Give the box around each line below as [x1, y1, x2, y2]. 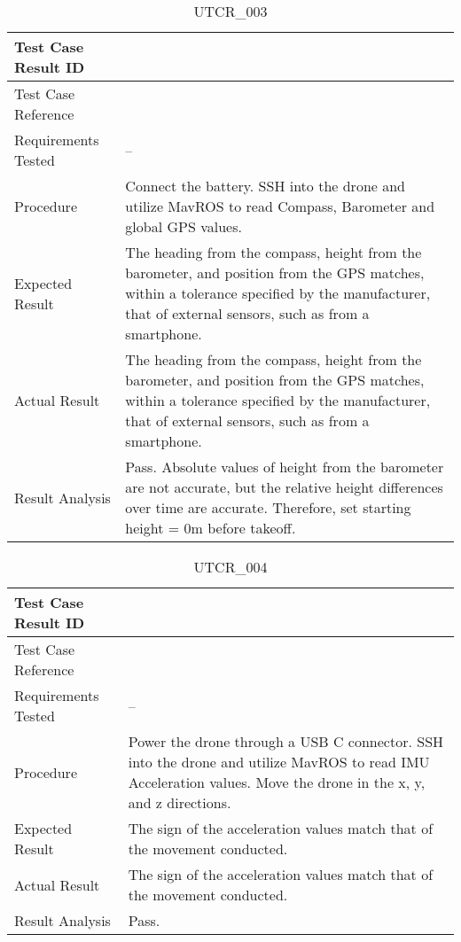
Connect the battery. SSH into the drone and [125, 175, 406, 196]
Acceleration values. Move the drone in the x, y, [128, 772, 426, 792]
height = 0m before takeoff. [125, 518, 296, 538]
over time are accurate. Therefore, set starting [125, 497, 411, 518]
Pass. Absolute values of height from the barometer [125, 456, 444, 477]
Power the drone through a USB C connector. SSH [128, 731, 444, 751]
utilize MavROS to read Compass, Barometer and [125, 196, 435, 216]
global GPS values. [125, 216, 242, 237]
